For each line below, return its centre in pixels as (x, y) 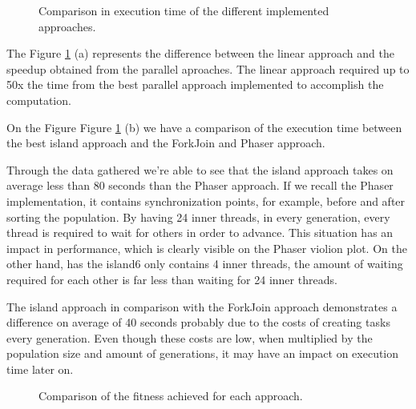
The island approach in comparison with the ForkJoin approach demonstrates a (202, 306)
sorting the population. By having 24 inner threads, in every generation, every (198, 217)
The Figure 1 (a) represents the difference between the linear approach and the (200, 53)
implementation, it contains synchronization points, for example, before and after (206, 200)
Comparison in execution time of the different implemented (184, 10)
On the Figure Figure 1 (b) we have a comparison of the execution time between (204, 127)
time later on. (40, 369)
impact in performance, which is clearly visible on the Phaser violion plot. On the (207, 248)
